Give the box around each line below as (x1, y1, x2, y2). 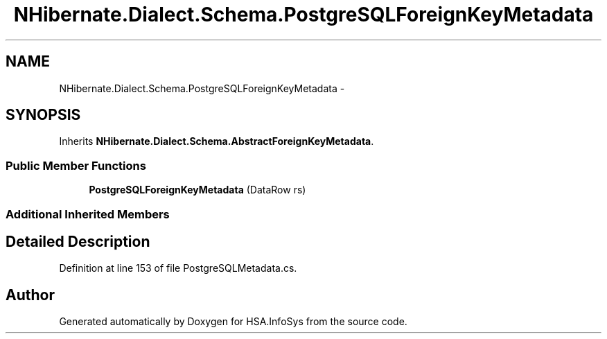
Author (6, 286, 55, 304)
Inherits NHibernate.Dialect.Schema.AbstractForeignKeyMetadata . (59, 135, 374, 148)
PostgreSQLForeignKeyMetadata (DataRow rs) (89, 184, 306, 196)
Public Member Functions (6, 158, 146, 173)
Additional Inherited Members (6, 207, 170, 221)
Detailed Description (6, 232, 150, 250)
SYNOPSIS (6, 106, 81, 124)
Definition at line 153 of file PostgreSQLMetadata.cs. (59, 262, 297, 275)
